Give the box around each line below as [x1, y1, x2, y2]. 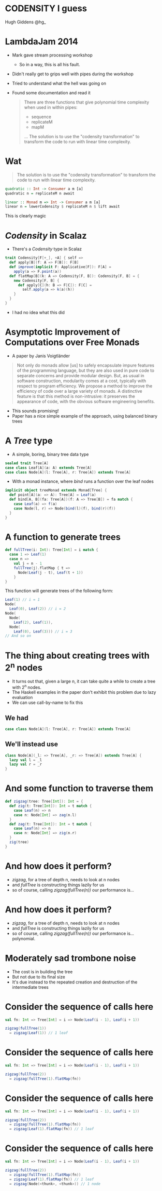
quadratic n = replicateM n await [5, 191, 75, 196]
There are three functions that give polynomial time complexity [24, 99, 149, 105]
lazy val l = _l [9, 757, 42, 762]
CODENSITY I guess [5, 3, 87, 14]
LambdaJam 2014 [5, 36, 78, 47]
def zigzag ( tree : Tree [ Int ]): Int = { [5, 799, 83, 804]
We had [5, 714, 29, 722]
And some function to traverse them [5, 783, 154, 794]
